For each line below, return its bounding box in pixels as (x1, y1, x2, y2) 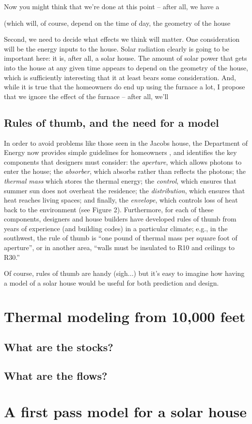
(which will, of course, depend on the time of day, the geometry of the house (4, 17, 231, 28)
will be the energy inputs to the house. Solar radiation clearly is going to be (4, 43, 229, 53)
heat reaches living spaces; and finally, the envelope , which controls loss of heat (4, 195, 238, 205)
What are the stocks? (4, 339, 113, 355)
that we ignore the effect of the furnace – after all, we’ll (4, 91, 169, 101)
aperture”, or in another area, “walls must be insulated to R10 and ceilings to (4, 242, 235, 253)
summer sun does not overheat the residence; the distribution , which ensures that (4, 185, 245, 195)
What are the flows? (4, 368, 108, 383)
